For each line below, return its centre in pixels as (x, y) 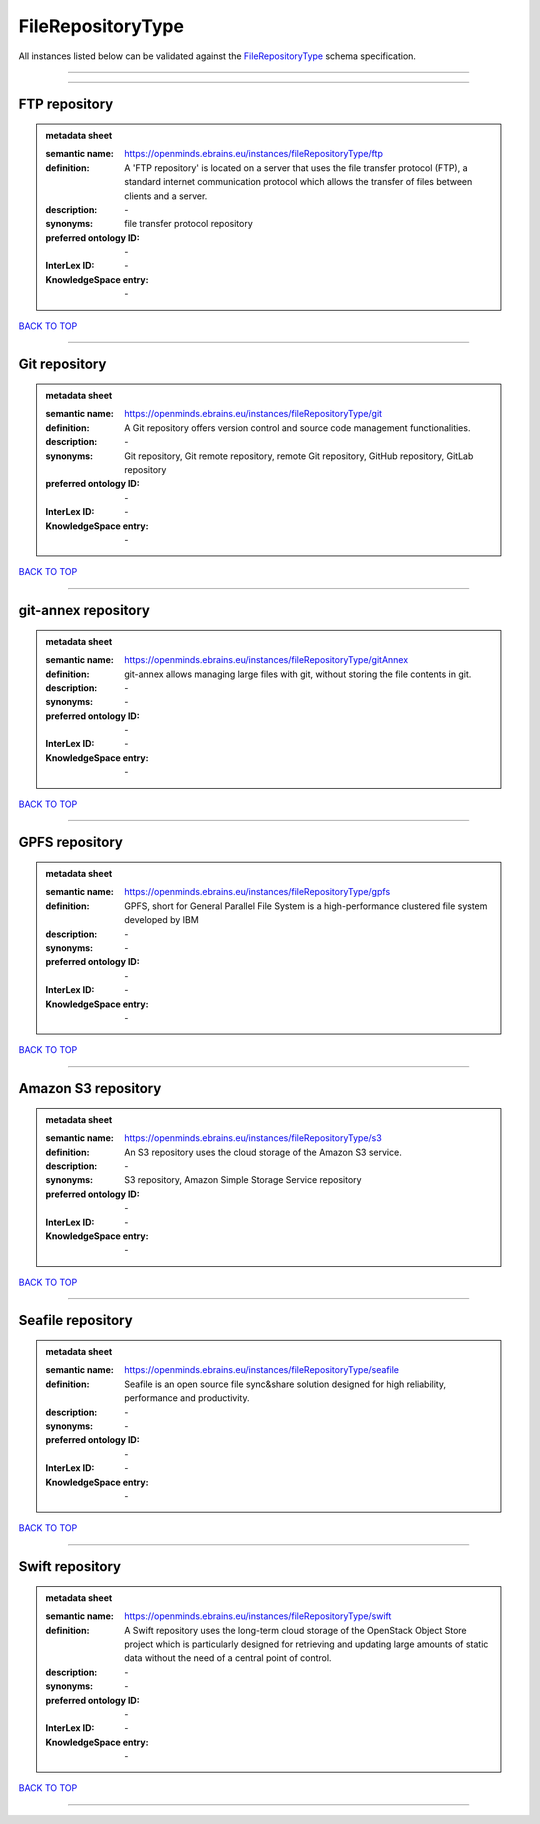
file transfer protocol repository (189, 224)
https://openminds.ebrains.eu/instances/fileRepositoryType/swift (258, 1616)
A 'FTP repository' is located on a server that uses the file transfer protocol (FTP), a (296, 167)
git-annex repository (84, 610)
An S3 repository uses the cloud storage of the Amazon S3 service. (263, 1152)
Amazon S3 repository (90, 1088)
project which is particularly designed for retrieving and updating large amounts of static (306, 1644)
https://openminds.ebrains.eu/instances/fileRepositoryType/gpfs (257, 892)
